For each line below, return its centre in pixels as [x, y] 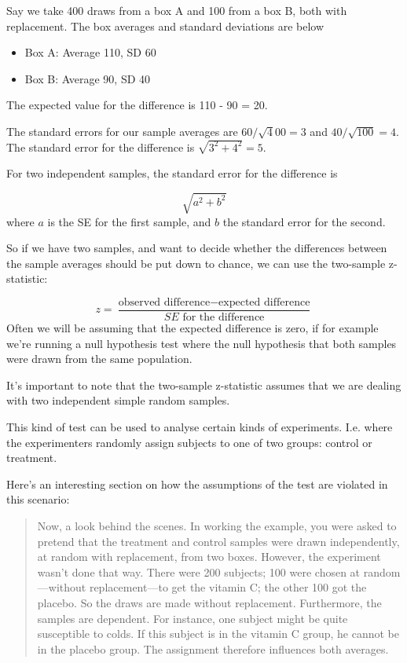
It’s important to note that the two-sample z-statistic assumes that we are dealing [204, 385]
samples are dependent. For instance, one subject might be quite [192, 618]
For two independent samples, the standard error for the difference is [172, 173]
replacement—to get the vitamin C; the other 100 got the [228, 587]
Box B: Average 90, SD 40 [88, 78]
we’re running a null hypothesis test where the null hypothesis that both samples [202, 343]
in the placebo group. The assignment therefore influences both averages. [213, 648]
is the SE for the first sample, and [129, 221]
